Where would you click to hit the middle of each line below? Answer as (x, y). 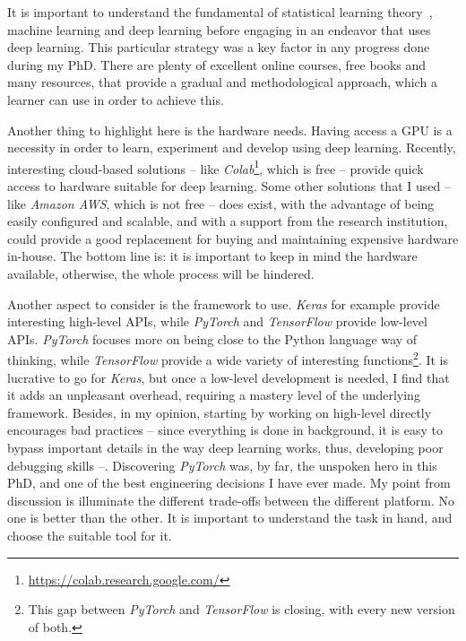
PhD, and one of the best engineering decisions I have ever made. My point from (229, 483)
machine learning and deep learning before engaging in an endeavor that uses (219, 29)
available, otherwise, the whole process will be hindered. (161, 273)
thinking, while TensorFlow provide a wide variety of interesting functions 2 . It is (228, 358)
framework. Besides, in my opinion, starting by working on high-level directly (220, 412)
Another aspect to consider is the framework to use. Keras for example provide (224, 303)
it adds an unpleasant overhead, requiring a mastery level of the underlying (214, 395)
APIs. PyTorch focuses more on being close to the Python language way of (212, 338)
